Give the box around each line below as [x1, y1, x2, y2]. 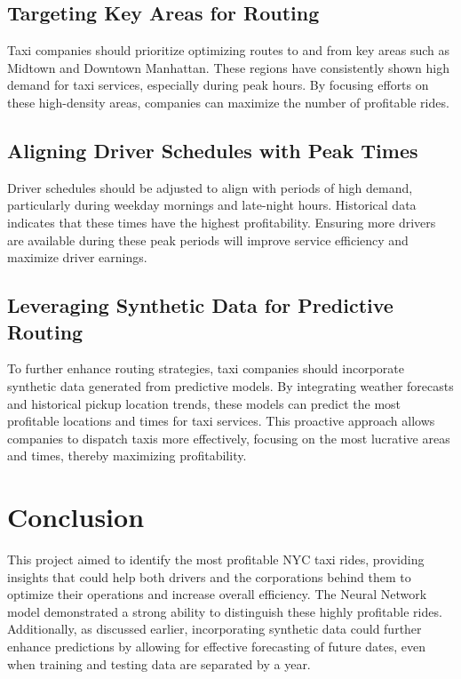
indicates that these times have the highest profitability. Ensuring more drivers [7, 212, 436, 231]
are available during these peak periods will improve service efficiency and [7, 230, 409, 249]
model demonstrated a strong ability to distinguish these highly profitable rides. [7, 602, 442, 620]
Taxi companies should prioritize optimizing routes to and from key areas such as [7, 41, 450, 60]
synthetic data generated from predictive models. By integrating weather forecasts [7, 376, 454, 395]
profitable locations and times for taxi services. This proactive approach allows [7, 411, 435, 430]
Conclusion [7, 499, 145, 535]
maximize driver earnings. [7, 248, 147, 267]
